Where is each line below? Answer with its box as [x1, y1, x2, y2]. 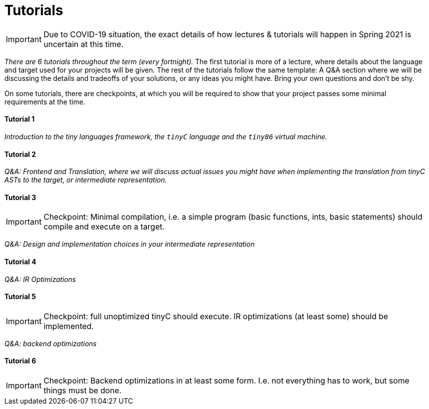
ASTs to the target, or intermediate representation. [4, 176, 167, 184]
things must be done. [43, 385, 121, 396]
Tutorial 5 [4, 292, 36, 301]
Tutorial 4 [4, 257, 36, 266]
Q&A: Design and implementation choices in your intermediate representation [4, 240, 255, 249]
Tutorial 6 [4, 357, 36, 365]
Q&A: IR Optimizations [4, 275, 76, 283]
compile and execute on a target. [43, 222, 165, 232]
